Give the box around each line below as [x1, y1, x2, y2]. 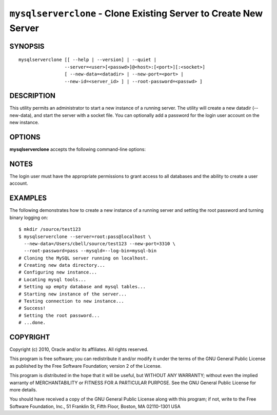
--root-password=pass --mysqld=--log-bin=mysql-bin [24, 248, 156, 254]
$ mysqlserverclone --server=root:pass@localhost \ [18, 233, 151, 240]
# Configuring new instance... [18, 269, 97, 275]
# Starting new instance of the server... [18, 291, 127, 297]
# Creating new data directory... [18, 262, 105, 268]
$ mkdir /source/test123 [18, 226, 81, 232]
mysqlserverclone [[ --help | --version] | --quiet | [18, 57, 156, 63]
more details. [9, 387, 37, 393]
